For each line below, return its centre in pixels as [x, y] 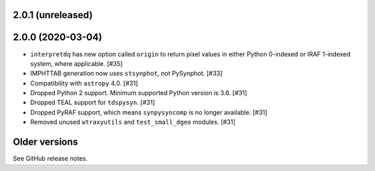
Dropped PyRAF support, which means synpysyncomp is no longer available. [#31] [149, 112]
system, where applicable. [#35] [76, 63]
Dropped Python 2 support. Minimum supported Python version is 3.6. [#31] [139, 93]
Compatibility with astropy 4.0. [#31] [84, 83]
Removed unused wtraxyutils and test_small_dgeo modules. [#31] [133, 122]
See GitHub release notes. [50, 158]
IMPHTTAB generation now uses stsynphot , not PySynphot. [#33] [126, 74]
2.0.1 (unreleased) [53, 15]
